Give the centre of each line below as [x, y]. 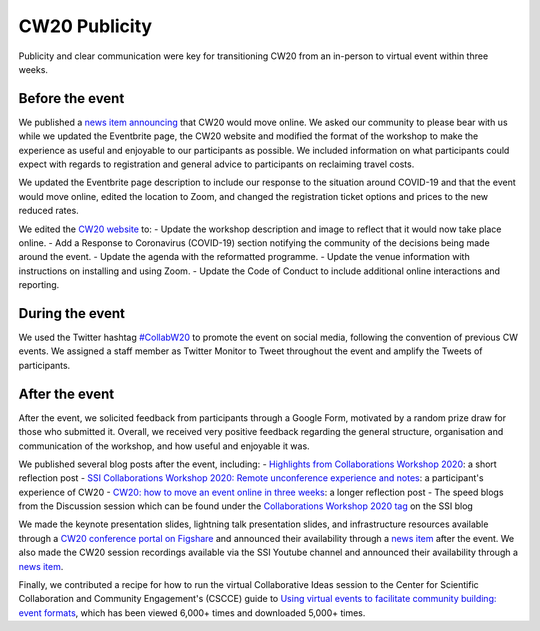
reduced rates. [48, 211]
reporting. [39, 285]
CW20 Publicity [85, 26]
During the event [71, 313]
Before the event [71, 98]
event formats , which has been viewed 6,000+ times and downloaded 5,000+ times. [192, 612]
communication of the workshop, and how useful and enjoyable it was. [164, 446]
